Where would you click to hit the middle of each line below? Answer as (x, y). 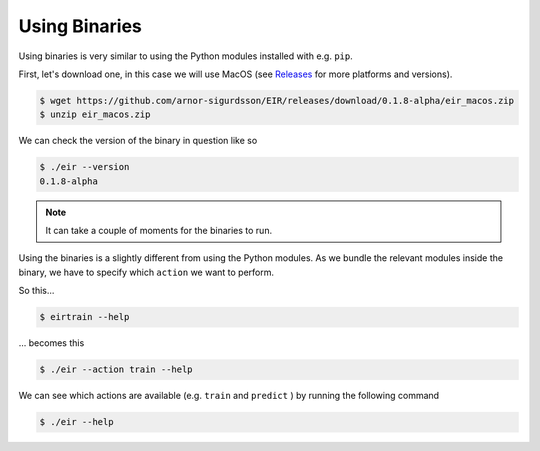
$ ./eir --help (76, 422)
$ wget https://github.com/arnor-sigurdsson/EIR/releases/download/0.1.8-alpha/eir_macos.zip (277, 100)
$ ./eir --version (84, 167)
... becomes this (51, 343)
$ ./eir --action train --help (116, 369)
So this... (36, 291)
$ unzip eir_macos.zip (95, 114)
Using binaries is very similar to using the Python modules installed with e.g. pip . (186, 56)
